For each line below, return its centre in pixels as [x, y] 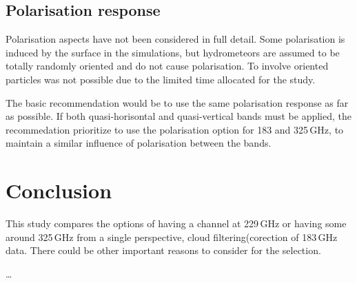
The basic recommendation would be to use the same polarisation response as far [177, 102]
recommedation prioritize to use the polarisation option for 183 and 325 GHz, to [175, 129]
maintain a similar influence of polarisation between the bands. [139, 143]
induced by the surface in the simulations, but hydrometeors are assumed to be [173, 52]
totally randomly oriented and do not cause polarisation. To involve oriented [167, 66]
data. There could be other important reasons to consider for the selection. [163, 250]
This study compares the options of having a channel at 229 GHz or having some [176, 223]
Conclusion [59, 190]
